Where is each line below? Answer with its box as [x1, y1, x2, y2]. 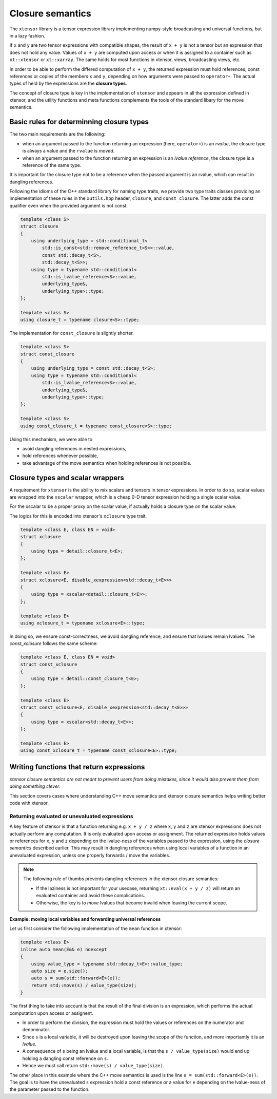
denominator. [22, 1027, 51, 1033]
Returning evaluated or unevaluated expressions [9, 812, 133, 820]
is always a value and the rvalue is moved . [22, 148, 115, 154]
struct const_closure [20, 351, 75, 357]
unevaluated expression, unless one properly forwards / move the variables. [9, 852, 170, 858]
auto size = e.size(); [31, 968, 88, 974]
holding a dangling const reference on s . [22, 1055, 108, 1062]
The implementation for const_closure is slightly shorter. [9, 330, 134, 336]
